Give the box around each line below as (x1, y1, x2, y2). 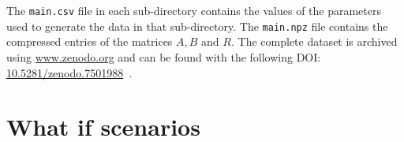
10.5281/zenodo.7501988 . (6, 64, 133, 80)
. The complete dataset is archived (230, 33, 398, 50)
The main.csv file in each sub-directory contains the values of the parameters (6, 2, 381, 18)
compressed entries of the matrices (6, 33, 173, 50)
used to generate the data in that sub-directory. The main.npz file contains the (6, 17, 388, 34)
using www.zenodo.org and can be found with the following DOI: (6, 48, 321, 65)
